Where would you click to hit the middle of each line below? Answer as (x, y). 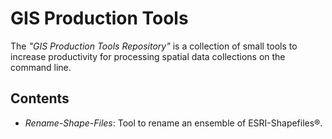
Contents (40, 98)
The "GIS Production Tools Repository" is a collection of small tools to (154, 46)
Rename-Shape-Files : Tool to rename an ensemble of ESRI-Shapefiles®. (173, 123)
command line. (41, 67)
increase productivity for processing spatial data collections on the (148, 56)
